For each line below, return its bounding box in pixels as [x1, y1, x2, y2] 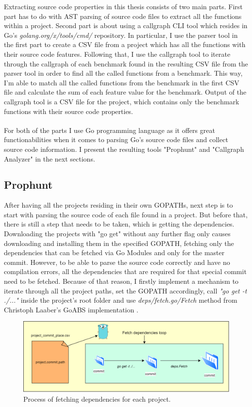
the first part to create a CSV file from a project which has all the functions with [4, 39, 246, 49]
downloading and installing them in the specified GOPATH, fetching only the [4, 238, 234, 248]
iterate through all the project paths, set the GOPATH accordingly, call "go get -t [4, 285, 247, 295]
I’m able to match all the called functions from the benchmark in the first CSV [4, 77, 239, 87]
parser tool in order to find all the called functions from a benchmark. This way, [4, 68, 243, 78]
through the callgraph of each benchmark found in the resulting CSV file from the [4, 58, 248, 68]
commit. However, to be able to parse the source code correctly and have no [4, 257, 230, 267]
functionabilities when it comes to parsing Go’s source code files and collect [4, 134, 228, 145]
